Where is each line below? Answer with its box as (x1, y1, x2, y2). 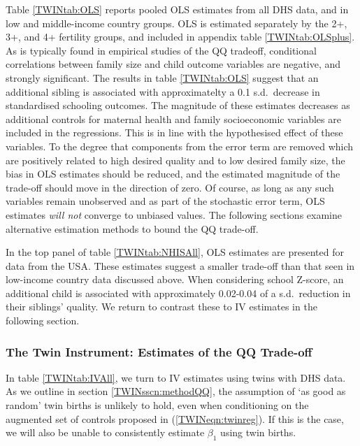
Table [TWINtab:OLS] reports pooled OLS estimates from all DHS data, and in (6, 2, 349, 16)
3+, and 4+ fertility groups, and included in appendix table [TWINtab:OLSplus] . (6, 29, 355, 44)
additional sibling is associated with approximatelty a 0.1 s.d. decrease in (6, 84, 320, 99)
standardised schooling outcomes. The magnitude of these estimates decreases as (6, 98, 350, 113)
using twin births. (220, 425, 296, 440)
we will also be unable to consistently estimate (6, 425, 205, 440)
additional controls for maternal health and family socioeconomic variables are (6, 111, 341, 126)
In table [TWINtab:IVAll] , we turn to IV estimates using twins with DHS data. (6, 370, 346, 384)
